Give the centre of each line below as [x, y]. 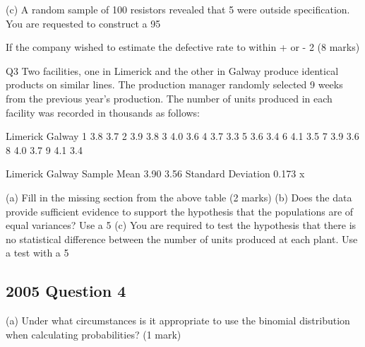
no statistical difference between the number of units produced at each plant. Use [182, 239]
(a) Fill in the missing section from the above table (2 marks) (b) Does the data [179, 197]
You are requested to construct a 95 [83, 23]
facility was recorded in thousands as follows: [103, 112]
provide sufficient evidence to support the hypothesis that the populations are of [180, 211]
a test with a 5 [37, 253]
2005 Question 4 [66, 291]
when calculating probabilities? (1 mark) [94, 334]
